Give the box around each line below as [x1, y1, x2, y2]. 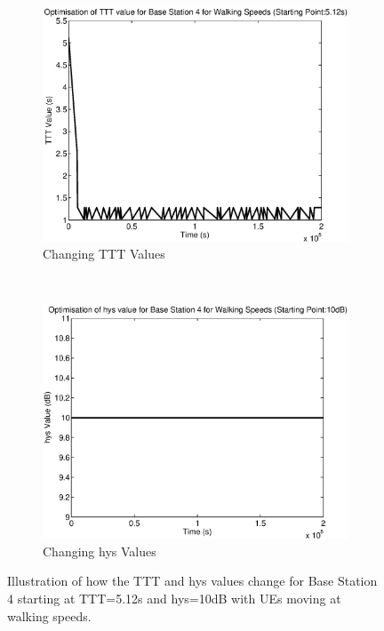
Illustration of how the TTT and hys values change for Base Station [7, 571, 378, 590]
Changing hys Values [43, 541, 156, 560]
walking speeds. [7, 606, 92, 625]
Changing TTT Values [43, 244, 165, 263]
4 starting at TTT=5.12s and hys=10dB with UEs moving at [7, 588, 341, 607]
